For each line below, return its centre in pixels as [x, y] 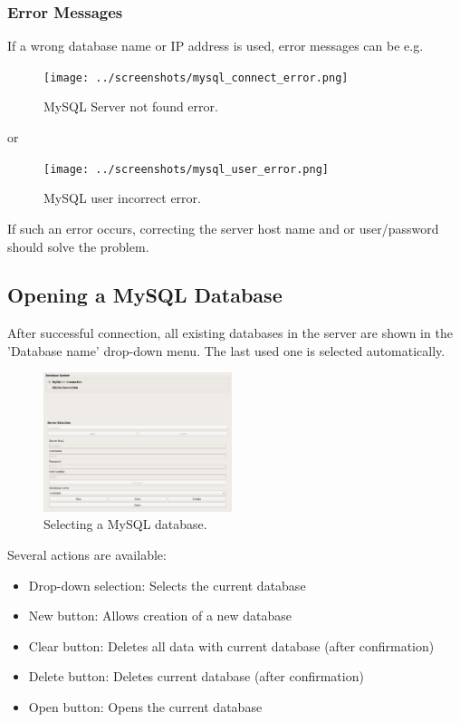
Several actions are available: [87, 554]
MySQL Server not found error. [131, 106]
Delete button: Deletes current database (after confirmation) [196, 676]
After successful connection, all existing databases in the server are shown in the [230, 333]
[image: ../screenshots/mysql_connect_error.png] [196, 77]
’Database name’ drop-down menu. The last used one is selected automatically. [226, 350]
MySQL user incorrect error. [122, 198]
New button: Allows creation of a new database [160, 616]
